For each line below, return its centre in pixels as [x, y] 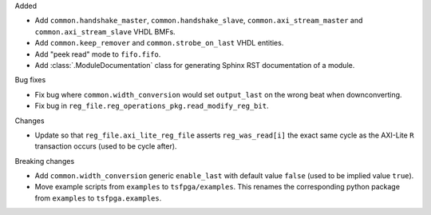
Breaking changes [45, 161]
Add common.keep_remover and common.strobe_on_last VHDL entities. [159, 43]
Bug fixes [30, 80]
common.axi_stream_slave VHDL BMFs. [105, 31]
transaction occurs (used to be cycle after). [106, 146]
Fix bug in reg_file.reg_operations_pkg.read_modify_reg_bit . [152, 106]
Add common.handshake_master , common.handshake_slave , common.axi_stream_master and [199, 21]
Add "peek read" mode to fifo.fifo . [98, 54]
